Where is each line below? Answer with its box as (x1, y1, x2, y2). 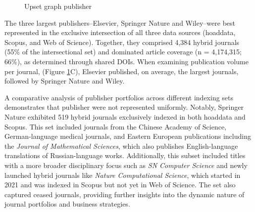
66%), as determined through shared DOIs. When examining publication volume (4, 56, 249, 66)
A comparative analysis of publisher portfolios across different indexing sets (4, 92, 234, 102)
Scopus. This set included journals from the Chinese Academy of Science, (4, 121, 227, 131)
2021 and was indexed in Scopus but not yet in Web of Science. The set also (4, 179, 236, 190)
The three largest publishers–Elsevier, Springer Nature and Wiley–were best (4, 17, 236, 28)
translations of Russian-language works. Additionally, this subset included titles (4, 150, 246, 161)
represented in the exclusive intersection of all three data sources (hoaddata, (4, 27, 236, 38)
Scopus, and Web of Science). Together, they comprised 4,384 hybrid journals (4, 37, 240, 47)
